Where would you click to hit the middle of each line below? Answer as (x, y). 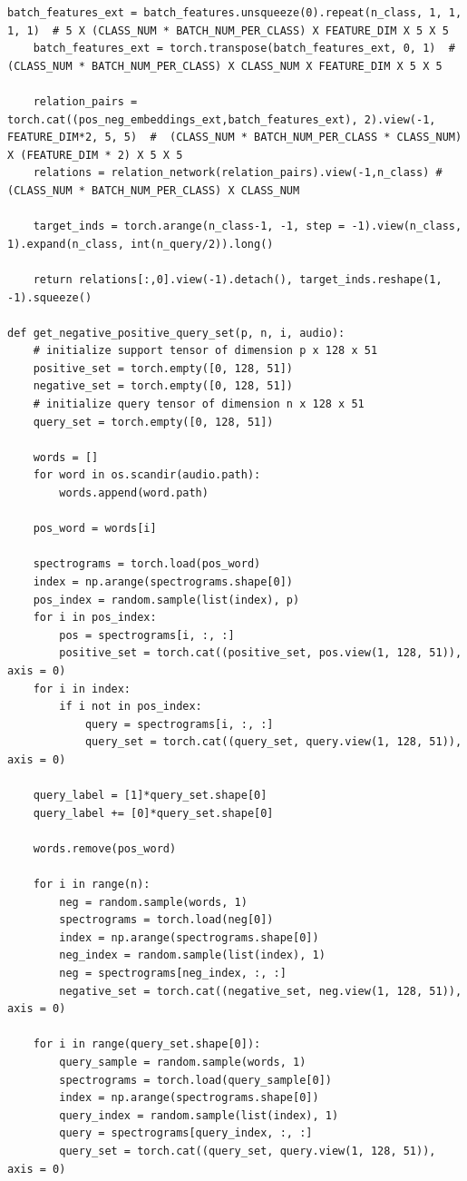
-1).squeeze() (50, 297)
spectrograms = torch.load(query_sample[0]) (195, 1080)
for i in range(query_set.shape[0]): (147, 1044)
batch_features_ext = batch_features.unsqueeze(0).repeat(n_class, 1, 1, (235, 13)
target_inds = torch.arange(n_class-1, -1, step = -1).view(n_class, (248, 226)
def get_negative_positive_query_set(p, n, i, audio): (176, 333)
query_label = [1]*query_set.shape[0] (150, 796)
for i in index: (82, 689)
